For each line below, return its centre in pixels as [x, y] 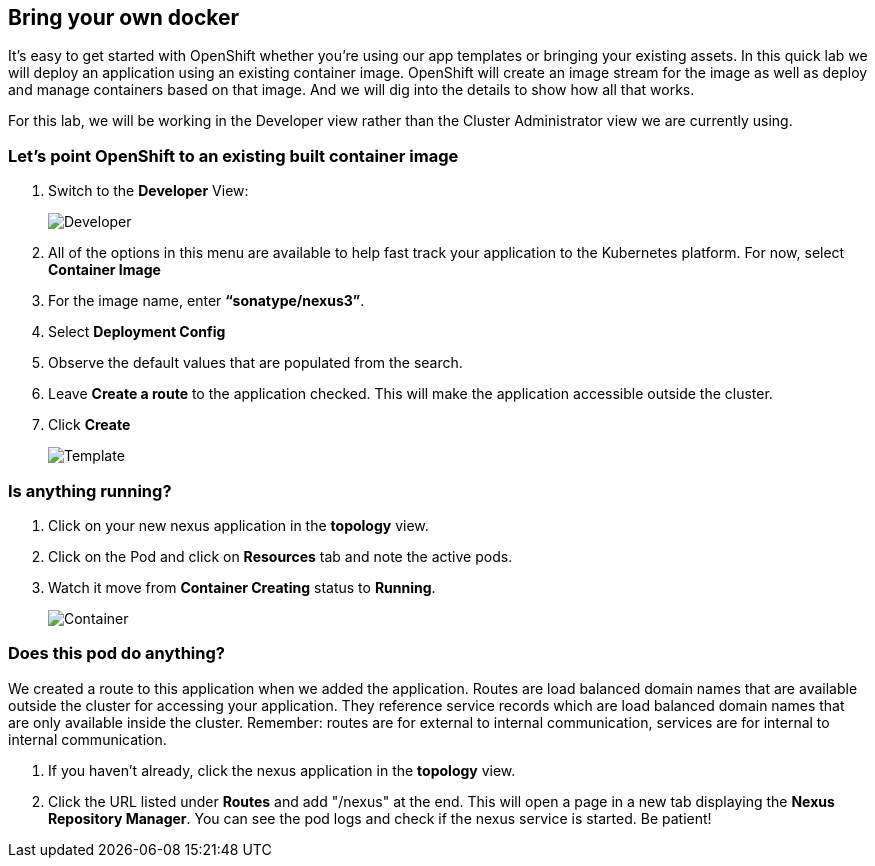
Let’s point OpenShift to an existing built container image [233, 155]
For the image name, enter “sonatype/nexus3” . [206, 301]
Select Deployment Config [137, 332]
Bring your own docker [124, 17]
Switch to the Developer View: [148, 191]
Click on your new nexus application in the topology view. [238, 525]
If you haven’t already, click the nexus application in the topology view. [282, 770]
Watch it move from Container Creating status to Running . [242, 587]
